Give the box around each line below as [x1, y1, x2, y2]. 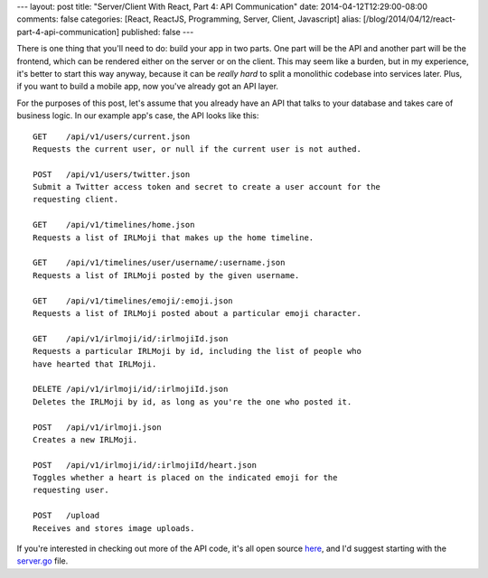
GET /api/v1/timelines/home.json [33, 219, 195, 230]
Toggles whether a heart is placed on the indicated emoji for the [33, 472, 338, 483]
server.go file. [16, 555, 69, 566]
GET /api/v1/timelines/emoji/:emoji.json [33, 295, 234, 306]
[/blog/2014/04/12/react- [362, 14, 456, 24]
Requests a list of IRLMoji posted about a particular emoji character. [33, 308, 361, 318]
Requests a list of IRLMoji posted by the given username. [33, 270, 300, 280]
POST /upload [33, 510, 100, 521]
